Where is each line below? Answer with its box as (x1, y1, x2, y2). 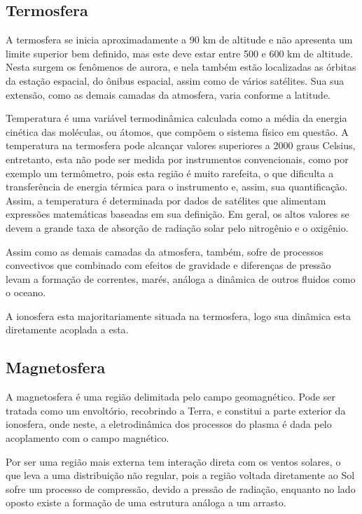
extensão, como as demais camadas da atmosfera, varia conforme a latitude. (6, 87, 331, 102)
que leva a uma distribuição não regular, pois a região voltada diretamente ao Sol (6, 468, 355, 482)
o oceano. (6, 285, 46, 300)
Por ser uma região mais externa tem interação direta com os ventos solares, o (6, 454, 341, 468)
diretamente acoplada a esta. (6, 322, 129, 337)
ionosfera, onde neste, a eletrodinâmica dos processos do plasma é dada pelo (6, 417, 332, 431)
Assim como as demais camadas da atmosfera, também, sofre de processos (6, 244, 323, 258)
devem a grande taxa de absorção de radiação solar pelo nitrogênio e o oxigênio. (6, 220, 349, 235)
